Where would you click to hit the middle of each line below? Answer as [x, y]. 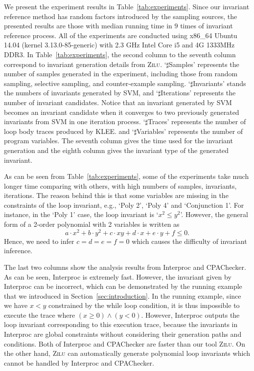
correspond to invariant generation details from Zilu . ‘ [85, 64]
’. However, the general [214, 214]
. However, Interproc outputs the [190, 315]
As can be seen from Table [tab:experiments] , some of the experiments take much [127, 176]
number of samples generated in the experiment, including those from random [121, 74]
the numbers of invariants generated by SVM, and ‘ [81, 93]
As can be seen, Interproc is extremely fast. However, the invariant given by [118, 276]
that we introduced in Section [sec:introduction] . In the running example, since [123, 295]
